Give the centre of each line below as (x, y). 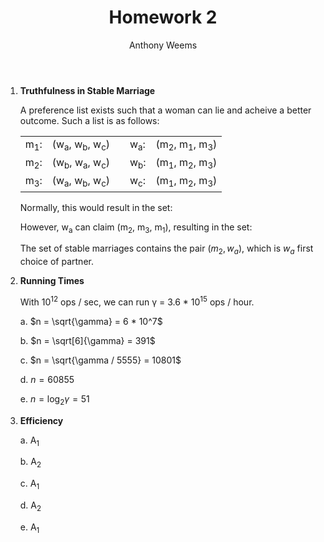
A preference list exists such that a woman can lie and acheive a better (165, 110)
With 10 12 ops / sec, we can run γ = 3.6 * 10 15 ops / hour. (137, 301)
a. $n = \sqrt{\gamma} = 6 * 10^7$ (91, 321)
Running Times (52, 281)
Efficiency (41, 420)
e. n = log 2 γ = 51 (54, 399)
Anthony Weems (163, 45)
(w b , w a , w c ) (81, 163)
